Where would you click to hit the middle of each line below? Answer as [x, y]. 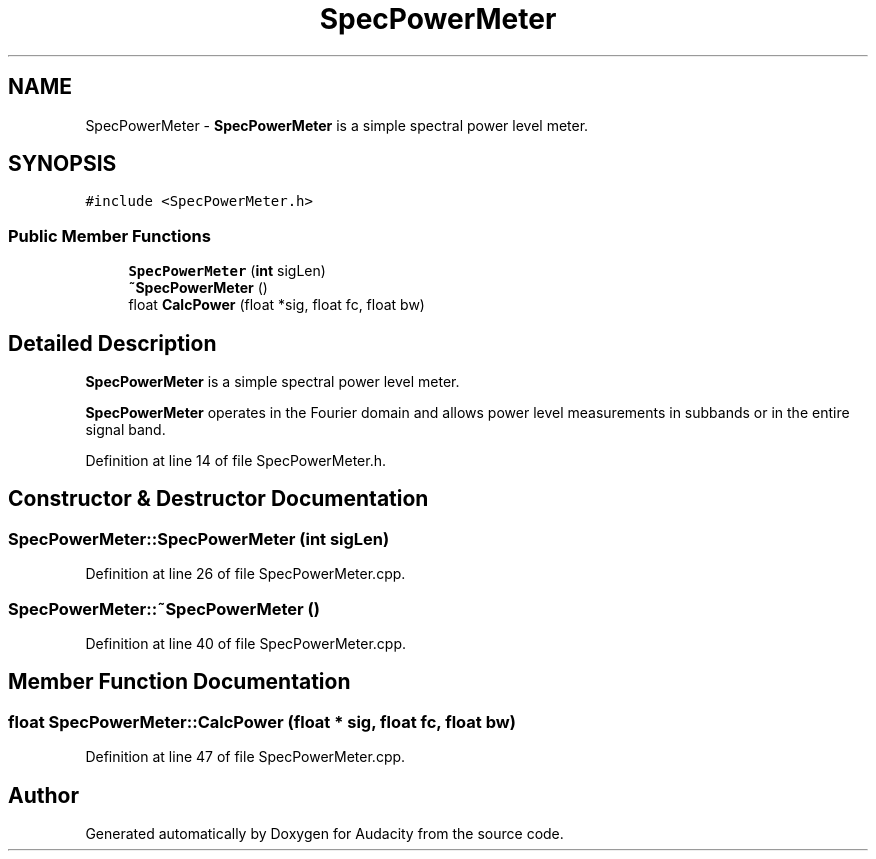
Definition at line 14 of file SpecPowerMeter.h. [235, 461]
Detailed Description [112, 343]
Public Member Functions [109, 235]
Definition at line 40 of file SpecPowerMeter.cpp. [245, 643]
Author [43, 795]
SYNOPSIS [62, 164]
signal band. [125, 430]
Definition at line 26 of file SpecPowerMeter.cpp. [245, 574]
